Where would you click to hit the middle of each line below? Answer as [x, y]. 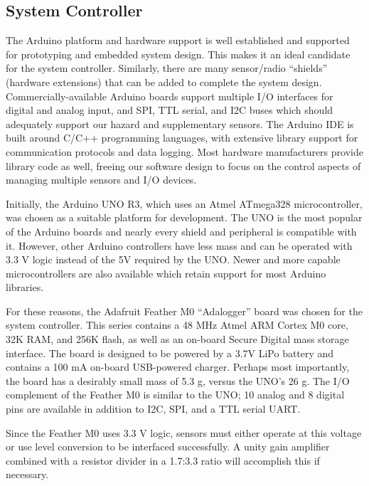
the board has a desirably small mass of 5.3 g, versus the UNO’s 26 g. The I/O [178, 380]
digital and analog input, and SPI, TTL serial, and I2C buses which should [170, 110]
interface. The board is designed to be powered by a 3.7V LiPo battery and [170, 353]
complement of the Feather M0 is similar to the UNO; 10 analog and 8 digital [175, 395]
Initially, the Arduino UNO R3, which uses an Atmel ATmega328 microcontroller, [184, 203]
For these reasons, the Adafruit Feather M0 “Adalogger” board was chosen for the [184, 311]
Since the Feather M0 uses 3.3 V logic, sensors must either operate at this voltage [184, 432]
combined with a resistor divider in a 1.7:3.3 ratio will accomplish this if [163, 460]
